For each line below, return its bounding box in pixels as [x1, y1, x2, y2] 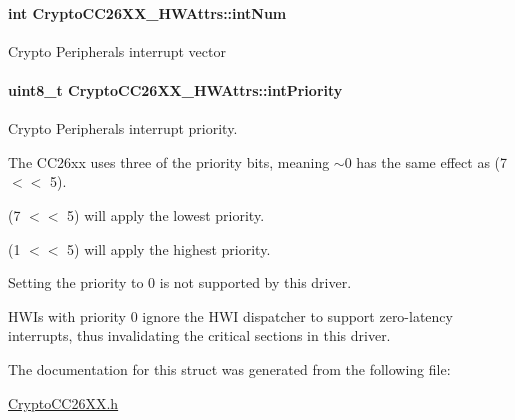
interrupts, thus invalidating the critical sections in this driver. [8, 325, 391, 346]
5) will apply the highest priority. [67, 238, 271, 259]
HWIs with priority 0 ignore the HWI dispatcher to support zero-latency [8, 305, 453, 326]
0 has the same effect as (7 [344, 151, 508, 172]
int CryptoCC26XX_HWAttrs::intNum [8, 2, 287, 23]
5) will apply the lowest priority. [67, 204, 265, 225]
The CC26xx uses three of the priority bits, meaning [8, 151, 330, 172]
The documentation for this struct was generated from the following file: [8, 358, 451, 379]
